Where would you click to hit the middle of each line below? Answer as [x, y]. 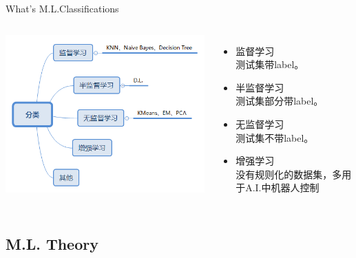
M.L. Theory [52, 244]
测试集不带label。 [275, 137]
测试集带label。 [270, 64]
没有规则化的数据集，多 [289, 174]
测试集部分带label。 [280, 101]
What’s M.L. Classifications [62, 8]
